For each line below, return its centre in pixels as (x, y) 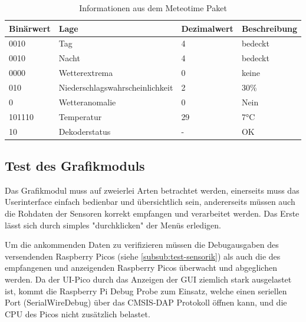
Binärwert (30, 28)
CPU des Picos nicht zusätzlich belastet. (78, 313)
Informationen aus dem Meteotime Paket (153, 8)
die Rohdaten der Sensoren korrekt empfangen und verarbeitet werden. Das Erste (152, 213)
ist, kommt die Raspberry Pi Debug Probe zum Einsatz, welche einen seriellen (146, 291)
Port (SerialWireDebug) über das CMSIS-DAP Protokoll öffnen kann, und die (146, 302)
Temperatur (80, 116)
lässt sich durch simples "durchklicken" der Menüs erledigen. (113, 225)
